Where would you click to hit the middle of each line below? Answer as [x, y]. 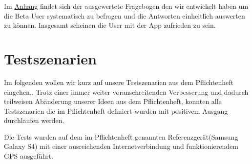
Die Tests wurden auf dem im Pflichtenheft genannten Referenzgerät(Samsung [121, 136]
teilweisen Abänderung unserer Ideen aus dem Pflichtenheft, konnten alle [113, 101]
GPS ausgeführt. [29, 156]
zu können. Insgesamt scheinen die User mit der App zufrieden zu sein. [110, 25]
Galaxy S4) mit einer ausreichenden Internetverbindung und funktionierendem [121, 146]
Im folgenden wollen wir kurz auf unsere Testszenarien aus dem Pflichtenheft [119, 82]
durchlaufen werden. [34, 120]
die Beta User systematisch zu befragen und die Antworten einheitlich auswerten [125, 15]
